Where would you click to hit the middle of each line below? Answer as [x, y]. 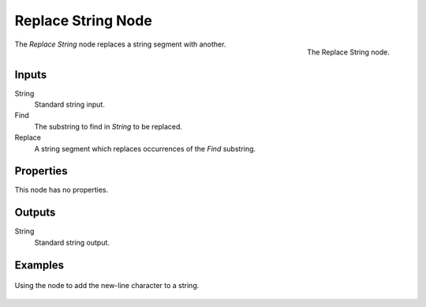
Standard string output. [72, 242]
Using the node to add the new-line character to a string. [107, 286]
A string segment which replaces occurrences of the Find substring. [145, 148]
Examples [39, 265]
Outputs [35, 213]
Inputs [31, 75]
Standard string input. [70, 105]
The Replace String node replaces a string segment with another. [120, 44]
